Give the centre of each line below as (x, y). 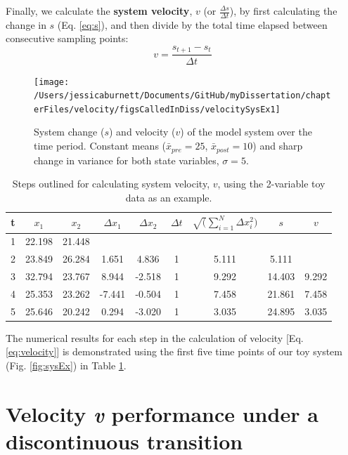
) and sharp (278, 146)
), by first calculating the (283, 11)
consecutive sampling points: (67, 38)
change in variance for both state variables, (127, 160)
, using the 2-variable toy (271, 184)
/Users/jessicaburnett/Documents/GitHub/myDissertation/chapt (182, 96)
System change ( (69, 132)
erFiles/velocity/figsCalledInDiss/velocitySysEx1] (157, 109)
